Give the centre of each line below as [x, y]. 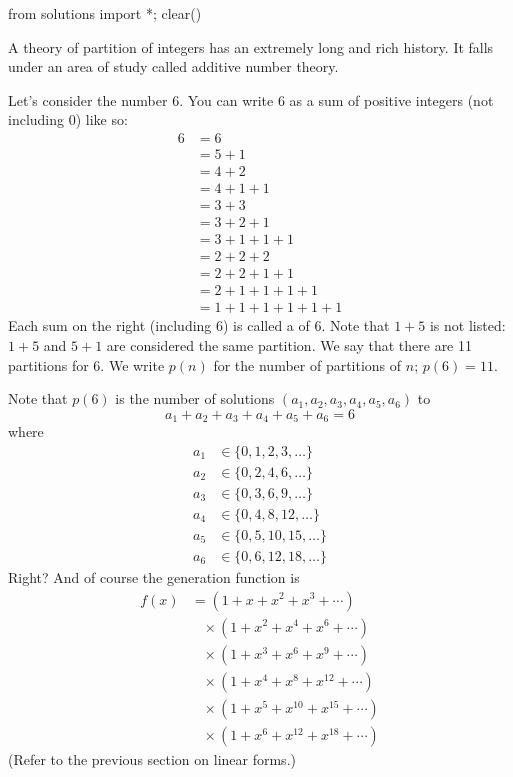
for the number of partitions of [307, 364]
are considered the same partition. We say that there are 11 [289, 344]
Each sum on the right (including [110, 325]
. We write [132, 364]
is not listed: [467, 325]
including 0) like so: [68, 119]
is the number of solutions [195, 398]
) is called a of [266, 325]
